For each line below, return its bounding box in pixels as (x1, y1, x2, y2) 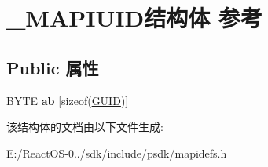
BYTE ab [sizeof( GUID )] (6, 92, 129, 108)
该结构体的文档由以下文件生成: (6, 118, 163, 135)
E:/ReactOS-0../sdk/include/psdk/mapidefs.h (6, 144, 227, 161)
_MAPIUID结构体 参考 (6, 2, 262, 34)
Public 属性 (6, 55, 99, 79)
